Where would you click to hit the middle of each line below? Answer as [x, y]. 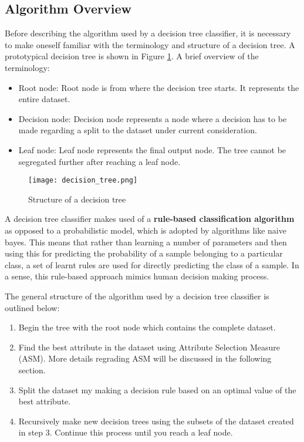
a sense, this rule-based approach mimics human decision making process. [137, 276]
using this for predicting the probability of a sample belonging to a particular [144, 253]
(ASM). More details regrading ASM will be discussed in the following [145, 358]
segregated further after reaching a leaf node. [99, 161]
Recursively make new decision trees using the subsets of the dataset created [156, 421]
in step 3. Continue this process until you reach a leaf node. [126, 432]
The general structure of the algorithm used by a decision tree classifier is [137, 296]
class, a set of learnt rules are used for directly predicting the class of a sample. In [152, 264]
